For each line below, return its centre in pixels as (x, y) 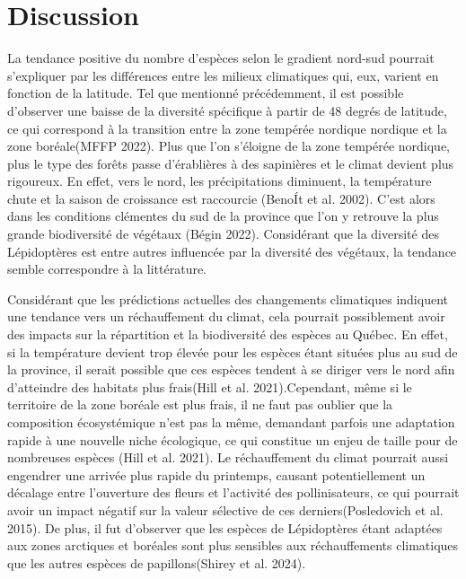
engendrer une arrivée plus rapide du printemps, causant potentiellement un (216, 474)
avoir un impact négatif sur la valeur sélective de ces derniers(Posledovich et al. (225, 509)
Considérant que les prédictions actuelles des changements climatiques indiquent (228, 298)
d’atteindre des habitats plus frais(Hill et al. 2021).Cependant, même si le (210, 386)
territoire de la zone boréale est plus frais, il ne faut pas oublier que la (200, 404)
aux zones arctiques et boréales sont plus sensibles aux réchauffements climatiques (233, 545)
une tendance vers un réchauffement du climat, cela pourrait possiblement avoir (226, 316)
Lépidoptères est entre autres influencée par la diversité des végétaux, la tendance (232, 251)
